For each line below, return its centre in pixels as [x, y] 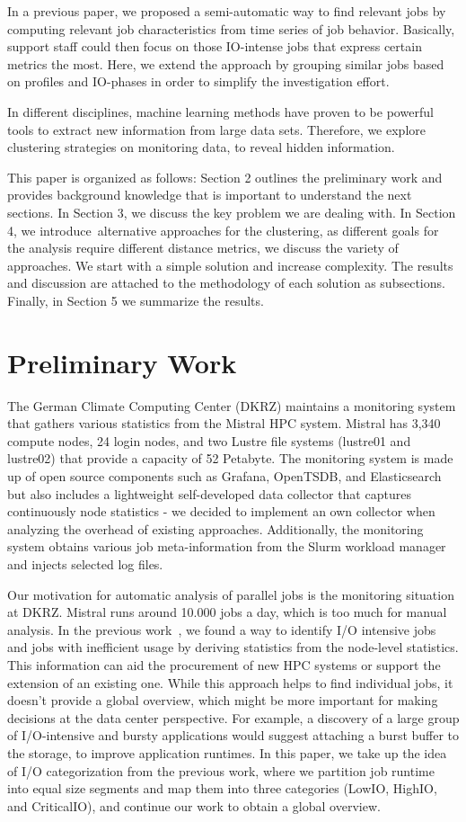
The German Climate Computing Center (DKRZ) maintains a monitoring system [232, 405]
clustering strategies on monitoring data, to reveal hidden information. [201, 147]
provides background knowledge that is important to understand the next [210, 195]
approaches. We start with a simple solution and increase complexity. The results [230, 265]
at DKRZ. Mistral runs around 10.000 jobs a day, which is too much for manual [227, 612]
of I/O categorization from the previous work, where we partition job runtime [221, 770]
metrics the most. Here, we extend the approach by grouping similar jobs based [226, 63]
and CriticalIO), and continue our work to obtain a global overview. [194, 805]
